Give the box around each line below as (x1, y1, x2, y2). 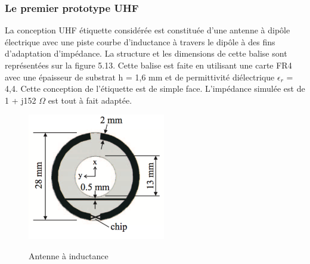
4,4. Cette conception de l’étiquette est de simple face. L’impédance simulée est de (5, 82, 305, 95)
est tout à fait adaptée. (48, 94, 132, 106)
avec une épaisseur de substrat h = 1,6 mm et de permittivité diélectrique (5, 70, 275, 83)
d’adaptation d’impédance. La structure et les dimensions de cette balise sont (5, 47, 287, 60)
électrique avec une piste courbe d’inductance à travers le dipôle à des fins (5, 35, 275, 48)
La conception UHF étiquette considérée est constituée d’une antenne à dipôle (5, 24, 290, 36)
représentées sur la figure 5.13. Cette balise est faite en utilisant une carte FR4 (5, 59, 292, 71)
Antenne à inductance (29, 249, 108, 262)
